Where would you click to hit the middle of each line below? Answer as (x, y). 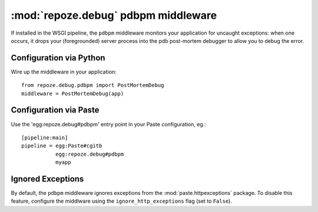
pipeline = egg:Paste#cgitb (62, 146)
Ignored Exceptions (47, 179)
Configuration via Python (58, 58)
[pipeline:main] (45, 137)
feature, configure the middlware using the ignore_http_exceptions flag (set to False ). (122, 201)
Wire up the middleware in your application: (64, 72)
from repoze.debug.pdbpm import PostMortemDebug (93, 85)
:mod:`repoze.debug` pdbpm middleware (114, 15)
